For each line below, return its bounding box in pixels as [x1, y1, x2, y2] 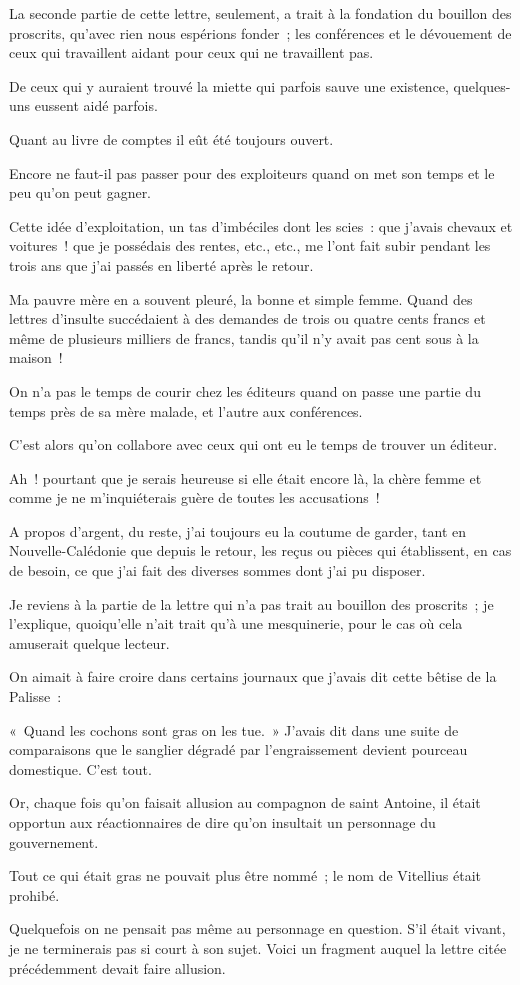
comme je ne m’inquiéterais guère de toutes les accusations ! [9, 487, 380, 508]
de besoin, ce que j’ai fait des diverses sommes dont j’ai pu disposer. [9, 560, 426, 581]
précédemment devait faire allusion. [9, 957, 226, 978]
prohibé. [9, 884, 60, 905]
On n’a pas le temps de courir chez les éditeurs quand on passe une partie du [9, 380, 481, 401]
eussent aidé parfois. [34, 95, 158, 116]
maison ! [9, 347, 63, 368]
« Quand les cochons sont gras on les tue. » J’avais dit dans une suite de [9, 719, 459, 740]
